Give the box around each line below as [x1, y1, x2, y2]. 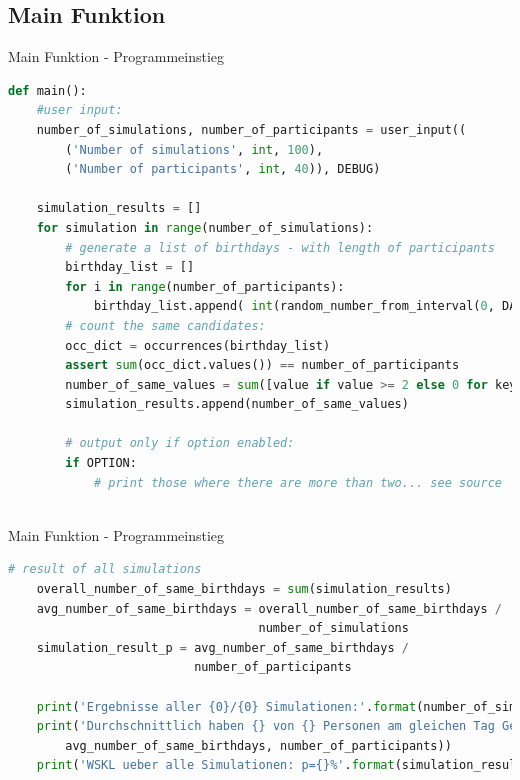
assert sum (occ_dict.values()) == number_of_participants [65, 358, 460, 373]
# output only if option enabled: [65, 436, 295, 451]
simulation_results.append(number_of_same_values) [65, 397, 409, 412]
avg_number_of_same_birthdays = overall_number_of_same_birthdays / [36, 601, 502, 616]
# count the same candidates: [65, 318, 266, 333]
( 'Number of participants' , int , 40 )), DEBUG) [65, 162, 381, 177]
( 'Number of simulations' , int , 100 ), [65, 142, 324, 157]
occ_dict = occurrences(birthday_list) [65, 338, 331, 353]
